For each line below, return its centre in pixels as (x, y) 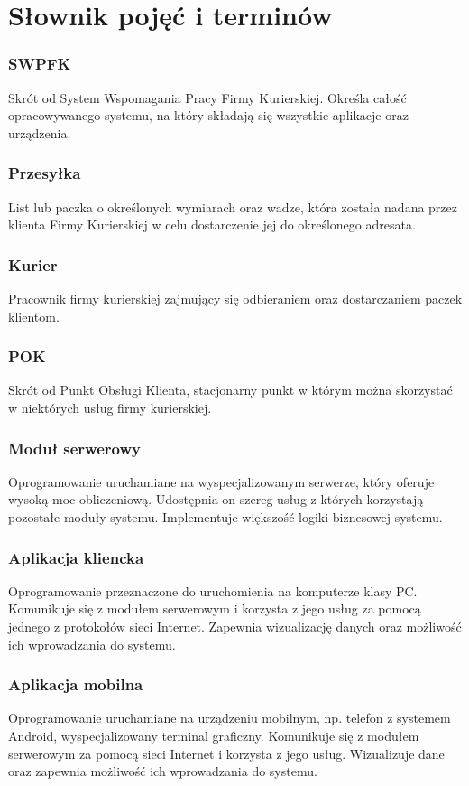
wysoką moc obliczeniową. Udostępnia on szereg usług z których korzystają (216, 499)
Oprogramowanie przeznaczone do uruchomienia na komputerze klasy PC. (213, 590)
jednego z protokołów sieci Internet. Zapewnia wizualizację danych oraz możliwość (235, 626)
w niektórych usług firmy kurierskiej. (110, 407)
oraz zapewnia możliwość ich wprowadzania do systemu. (163, 771)
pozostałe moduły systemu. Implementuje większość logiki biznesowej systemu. (225, 517)
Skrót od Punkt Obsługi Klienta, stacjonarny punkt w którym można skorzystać (230, 390)
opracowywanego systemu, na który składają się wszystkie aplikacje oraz (208, 115)
